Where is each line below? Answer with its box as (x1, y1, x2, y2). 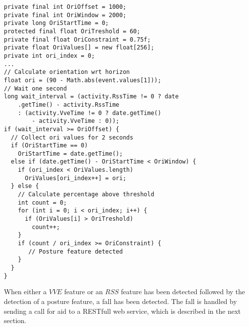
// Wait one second (4, 85, 67, 92)
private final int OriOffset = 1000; (4, 3, 126, 10)
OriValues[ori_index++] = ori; (24, 174, 126, 182)
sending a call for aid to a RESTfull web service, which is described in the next (4, 305, 241, 316)
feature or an (64, 286, 103, 297)
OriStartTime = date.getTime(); (18, 150, 123, 157)
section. (4, 315, 26, 326)
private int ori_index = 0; (4, 52, 95, 59)
